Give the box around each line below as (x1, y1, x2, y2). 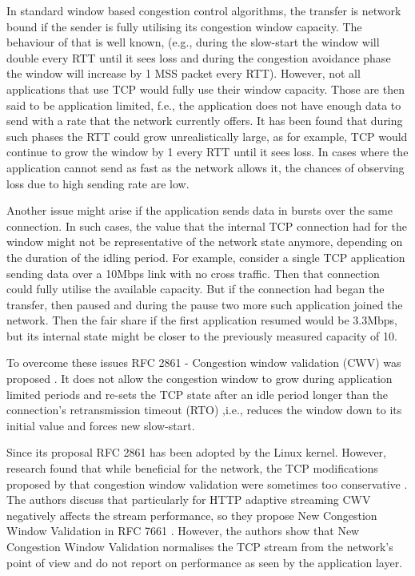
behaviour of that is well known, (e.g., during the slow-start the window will (6, 34, 380, 50)
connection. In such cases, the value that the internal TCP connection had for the (6, 217, 407, 234)
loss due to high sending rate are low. (6, 175, 190, 191)
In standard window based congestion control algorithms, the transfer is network (6, 2, 401, 18)
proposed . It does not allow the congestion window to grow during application (6, 370, 393, 387)
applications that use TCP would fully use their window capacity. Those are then (6, 80, 405, 97)
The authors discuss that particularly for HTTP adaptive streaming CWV (6, 491, 371, 508)
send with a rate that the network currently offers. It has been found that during (6, 112, 403, 129)
